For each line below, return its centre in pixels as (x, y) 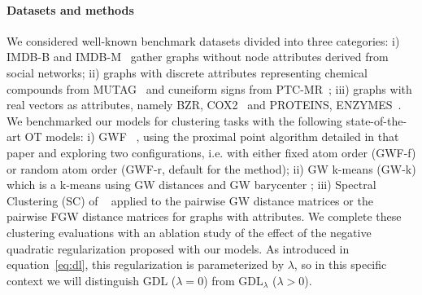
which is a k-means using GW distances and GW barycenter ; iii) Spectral (191, 185)
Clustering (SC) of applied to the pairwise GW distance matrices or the (190, 200)
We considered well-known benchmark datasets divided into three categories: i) (203, 40)
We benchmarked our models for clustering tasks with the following (175, 120)
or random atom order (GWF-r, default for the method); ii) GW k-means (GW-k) (211, 168)
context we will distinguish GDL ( (91, 280)
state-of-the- (376, 120)
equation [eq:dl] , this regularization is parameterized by (146, 264)
